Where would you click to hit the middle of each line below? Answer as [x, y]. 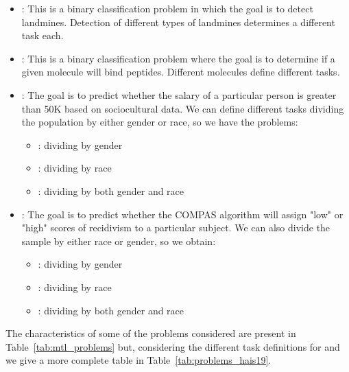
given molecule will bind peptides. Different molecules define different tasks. [181, 72]
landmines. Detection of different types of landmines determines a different [178, 22]
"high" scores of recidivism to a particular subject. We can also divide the [176, 228]
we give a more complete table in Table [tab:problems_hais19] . [139, 360]
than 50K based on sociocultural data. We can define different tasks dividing [183, 108]
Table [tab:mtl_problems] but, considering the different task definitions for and [173, 346]
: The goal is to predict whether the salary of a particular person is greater [179, 94]
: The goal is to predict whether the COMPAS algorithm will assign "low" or [182, 214]
